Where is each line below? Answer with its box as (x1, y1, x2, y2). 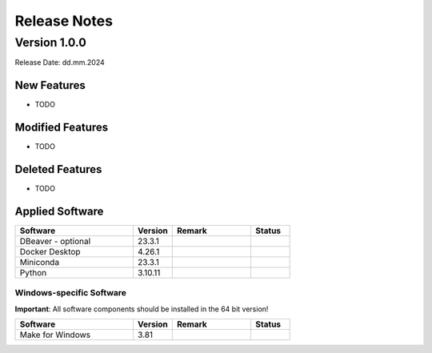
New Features (14, 78, 86, 92)
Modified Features (14, 121, 109, 134)
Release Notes (14, 12, 114, 30)
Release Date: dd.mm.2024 (14, 58, 106, 67)
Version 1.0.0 (14, 35, 87, 50)
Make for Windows (19, 329, 91, 340)
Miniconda (19, 257, 60, 268)
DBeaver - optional (19, 236, 91, 247)
